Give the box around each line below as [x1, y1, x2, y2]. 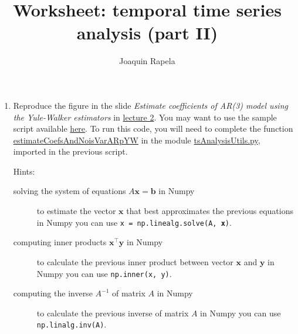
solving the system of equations [13, 185, 126, 197]
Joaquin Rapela [119, 55, 175, 67]
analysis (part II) [76, 21, 218, 45]
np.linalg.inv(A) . [36, 318, 107, 330]
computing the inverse [13, 287, 93, 299]
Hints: [13, 165, 35, 177]
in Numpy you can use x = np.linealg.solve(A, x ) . [36, 216, 232, 228]
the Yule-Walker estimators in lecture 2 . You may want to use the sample [13, 111, 277, 123]
